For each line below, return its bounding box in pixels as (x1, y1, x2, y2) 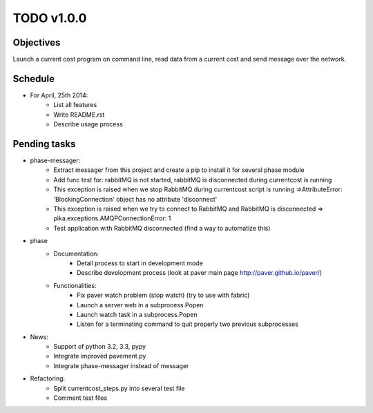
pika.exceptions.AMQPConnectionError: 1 (53, 214, 171, 222)
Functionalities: (53, 281, 97, 289)
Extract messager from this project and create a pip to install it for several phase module (53, 166, 305, 174)
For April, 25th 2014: (30, 90, 88, 99)
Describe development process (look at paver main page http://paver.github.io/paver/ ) (77, 269, 323, 277)
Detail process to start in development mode (77, 259, 203, 267)
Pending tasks (12, 138, 76, 150)
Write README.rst (53, 111, 105, 119)
